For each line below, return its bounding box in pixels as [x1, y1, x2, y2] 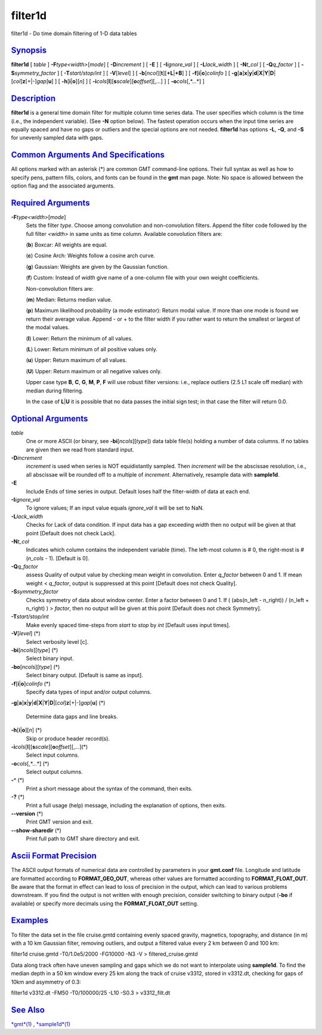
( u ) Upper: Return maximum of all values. [26, 357, 128, 364]
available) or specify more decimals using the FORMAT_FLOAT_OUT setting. [11, 899, 199, 907]
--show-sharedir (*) [11, 827, 62, 834]
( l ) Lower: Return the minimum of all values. [26, 334, 134, 342]
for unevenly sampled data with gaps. [11, 134, 104, 142]
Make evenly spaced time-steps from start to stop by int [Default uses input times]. [26, 621, 231, 628]
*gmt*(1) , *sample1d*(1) [11, 1020, 71, 1027]
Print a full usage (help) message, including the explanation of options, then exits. [26, 801, 227, 809]
